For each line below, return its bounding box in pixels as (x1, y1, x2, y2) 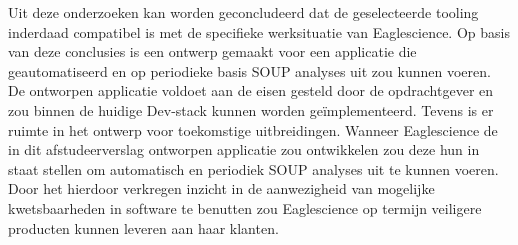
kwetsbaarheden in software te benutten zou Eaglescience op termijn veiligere (8, 197, 482, 218)
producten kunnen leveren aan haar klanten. (8, 217, 279, 238)
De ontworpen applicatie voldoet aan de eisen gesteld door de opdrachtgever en (8, 80, 494, 101)
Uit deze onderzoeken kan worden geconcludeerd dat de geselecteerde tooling (8, 2, 479, 22)
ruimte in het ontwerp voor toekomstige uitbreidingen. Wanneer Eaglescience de (8, 119, 498, 140)
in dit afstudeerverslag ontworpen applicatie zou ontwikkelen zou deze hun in (8, 139, 480, 160)
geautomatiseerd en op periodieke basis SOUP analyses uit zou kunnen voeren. (8, 60, 491, 81)
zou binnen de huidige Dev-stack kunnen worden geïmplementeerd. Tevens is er (8, 99, 494, 120)
